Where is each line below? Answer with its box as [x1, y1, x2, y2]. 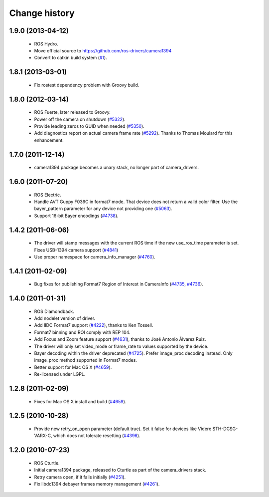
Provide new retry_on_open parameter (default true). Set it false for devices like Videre [34, 426, 212, 432]
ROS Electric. [34, 192, 62, 198]
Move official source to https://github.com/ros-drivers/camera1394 [34, 47, 172, 53]
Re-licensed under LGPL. [34, 371, 86, 377]
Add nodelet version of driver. [34, 315, 96, 321]
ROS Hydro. [34, 40, 58, 47]
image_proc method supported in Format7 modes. [34, 357, 137, 363]
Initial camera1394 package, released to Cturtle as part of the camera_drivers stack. [34, 467, 207, 473]
